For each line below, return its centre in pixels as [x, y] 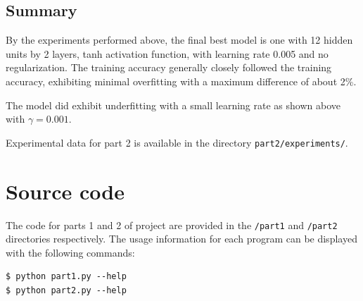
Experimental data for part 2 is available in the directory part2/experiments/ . [177, 142]
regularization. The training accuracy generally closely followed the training [169, 67]
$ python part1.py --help [66, 277]
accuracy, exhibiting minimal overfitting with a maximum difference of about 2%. [181, 81]
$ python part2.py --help [66, 290]
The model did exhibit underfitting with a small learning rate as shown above [173, 105]
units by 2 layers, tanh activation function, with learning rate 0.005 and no [167, 53]
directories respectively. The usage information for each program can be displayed [181, 239]
